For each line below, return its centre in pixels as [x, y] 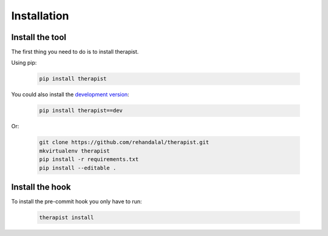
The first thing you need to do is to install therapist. [75, 52]
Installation [40, 16]
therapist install [67, 218]
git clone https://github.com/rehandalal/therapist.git [124, 143]
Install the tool [39, 37]
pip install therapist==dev [81, 111]
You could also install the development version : [70, 94]
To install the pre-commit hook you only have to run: [77, 202]
